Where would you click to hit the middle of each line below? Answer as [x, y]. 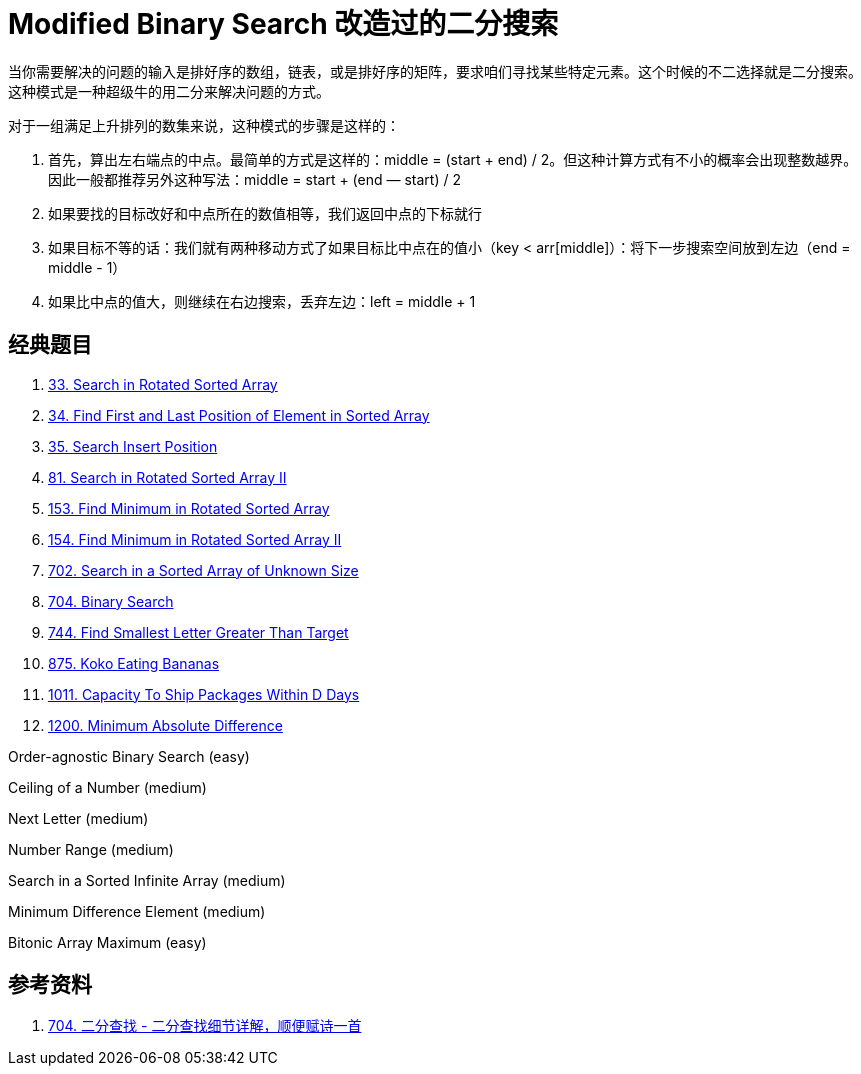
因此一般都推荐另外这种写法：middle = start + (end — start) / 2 [254, 179]
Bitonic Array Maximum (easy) [107, 942]
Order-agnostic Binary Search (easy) [129, 756]
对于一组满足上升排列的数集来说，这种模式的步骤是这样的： [204, 125]
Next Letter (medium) [78, 818]
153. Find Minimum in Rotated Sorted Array [189, 508]
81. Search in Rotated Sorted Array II [167, 477]
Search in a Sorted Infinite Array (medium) [147, 880]
